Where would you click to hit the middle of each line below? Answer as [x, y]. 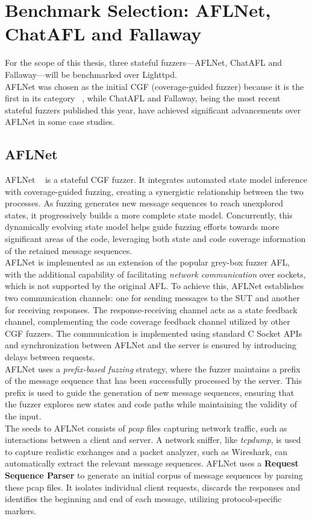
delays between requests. [50, 356]
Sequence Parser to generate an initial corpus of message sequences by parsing [154, 475]
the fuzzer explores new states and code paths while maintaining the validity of [151, 404]
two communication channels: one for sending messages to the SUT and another [152, 298]
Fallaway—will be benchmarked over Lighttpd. [91, 74]
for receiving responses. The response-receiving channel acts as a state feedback [151, 309]
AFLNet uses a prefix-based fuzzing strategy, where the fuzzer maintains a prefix [153, 368]
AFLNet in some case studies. [60, 122]
